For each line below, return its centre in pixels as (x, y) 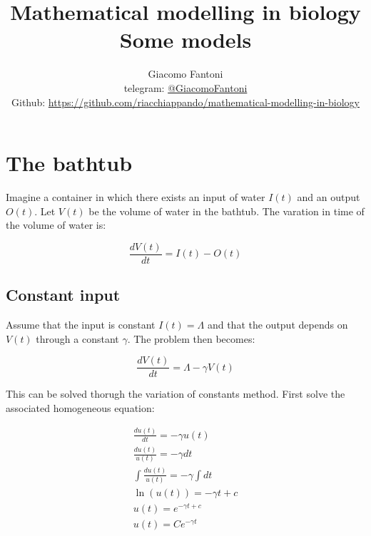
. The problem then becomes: (191, 338)
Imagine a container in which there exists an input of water (136, 197)
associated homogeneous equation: (80, 407)
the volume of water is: (56, 225)
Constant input (63, 295)
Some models (185, 40)
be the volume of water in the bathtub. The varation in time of (227, 211)
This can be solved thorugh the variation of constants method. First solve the (176, 394)
